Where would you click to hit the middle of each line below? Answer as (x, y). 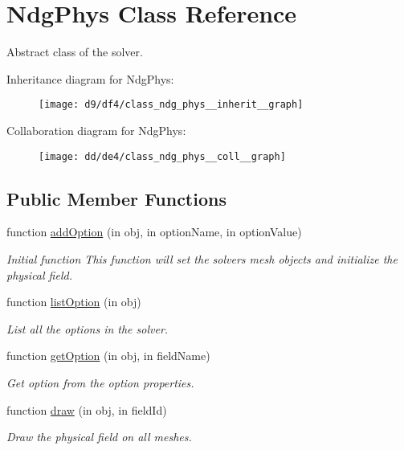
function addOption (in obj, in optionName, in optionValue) (154, 232)
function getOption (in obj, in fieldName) (108, 356)
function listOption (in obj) (74, 302)
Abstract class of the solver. (75, 52)
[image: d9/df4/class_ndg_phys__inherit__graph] (171, 105)
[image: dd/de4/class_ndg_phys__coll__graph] (162, 156)
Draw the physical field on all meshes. (99, 437)
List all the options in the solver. (88, 328)
